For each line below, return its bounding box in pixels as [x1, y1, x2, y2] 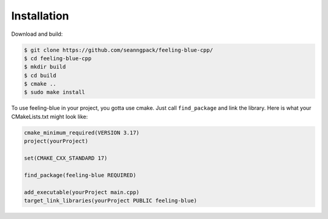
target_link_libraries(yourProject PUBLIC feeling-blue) [24, 197, 197, 204]
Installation [11, 9, 69, 22]
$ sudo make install [24, 89, 85, 96]
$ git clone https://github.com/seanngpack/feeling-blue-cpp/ [24, 46, 213, 53]
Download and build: [11, 30, 63, 38]
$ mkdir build [24, 64, 66, 70]
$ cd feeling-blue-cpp [24, 55, 92, 62]
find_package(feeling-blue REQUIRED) [24, 172, 137, 178]
